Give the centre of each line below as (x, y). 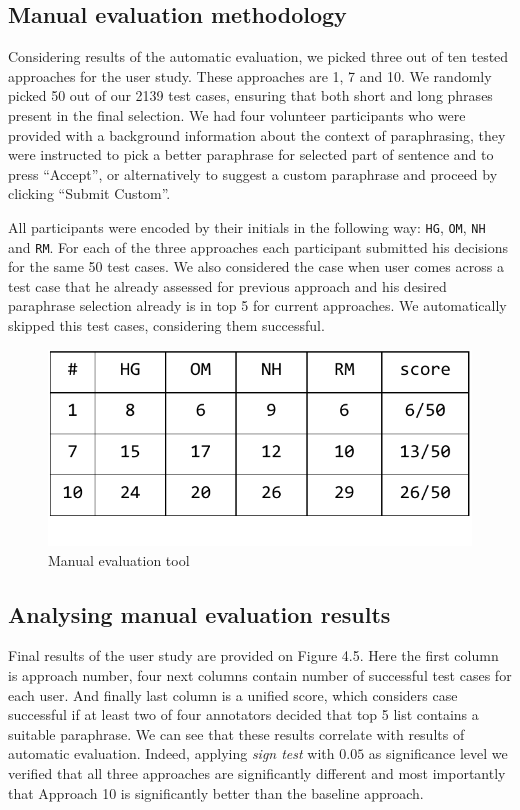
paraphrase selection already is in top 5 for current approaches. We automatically (257, 305)
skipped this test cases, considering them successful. (166, 325)
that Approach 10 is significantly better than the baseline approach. (216, 792)
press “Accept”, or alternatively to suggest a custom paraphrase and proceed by (253, 173)
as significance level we (438, 753)
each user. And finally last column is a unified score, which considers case (233, 694)
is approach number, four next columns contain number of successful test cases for (260, 674)
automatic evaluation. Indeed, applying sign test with (171, 753)
